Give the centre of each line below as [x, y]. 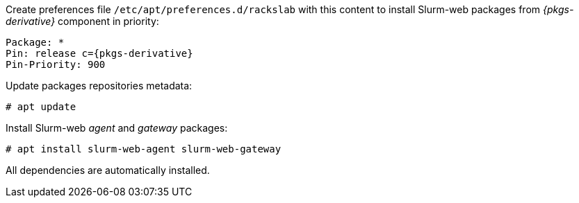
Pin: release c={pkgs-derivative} [99, 53]
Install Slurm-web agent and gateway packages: [117, 128]
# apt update [41, 107]
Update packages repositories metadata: [99, 86]
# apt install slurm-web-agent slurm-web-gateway [144, 149]
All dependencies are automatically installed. [108, 170]
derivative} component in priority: [82, 21]
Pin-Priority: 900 [56, 64]
